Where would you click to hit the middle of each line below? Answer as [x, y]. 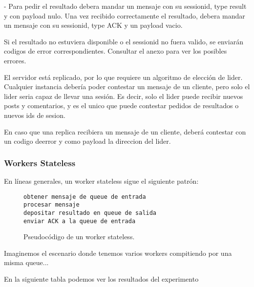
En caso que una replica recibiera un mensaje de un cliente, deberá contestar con [125, 131]
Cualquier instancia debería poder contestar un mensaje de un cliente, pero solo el [127, 86]
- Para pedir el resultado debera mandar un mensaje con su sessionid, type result [125, 6]
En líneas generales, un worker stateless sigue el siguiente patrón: [101, 181]
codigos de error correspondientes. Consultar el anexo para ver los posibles [116, 51]
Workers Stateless [40, 163]
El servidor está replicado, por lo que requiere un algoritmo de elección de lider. [123, 77]
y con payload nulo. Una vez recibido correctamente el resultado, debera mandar [125, 15]
